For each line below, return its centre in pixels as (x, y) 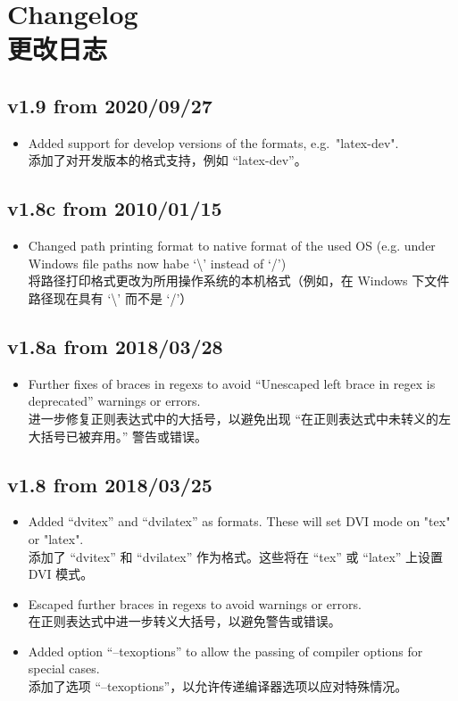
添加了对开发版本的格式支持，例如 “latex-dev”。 (167, 160)
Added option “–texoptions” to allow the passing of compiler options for (225, 651)
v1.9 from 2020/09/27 (110, 105)
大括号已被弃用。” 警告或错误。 (118, 436)
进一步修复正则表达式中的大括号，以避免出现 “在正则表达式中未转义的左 (240, 418)
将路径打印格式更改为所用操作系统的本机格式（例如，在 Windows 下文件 (239, 280)
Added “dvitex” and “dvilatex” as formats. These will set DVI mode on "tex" (239, 521)
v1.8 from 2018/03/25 (110, 484)
